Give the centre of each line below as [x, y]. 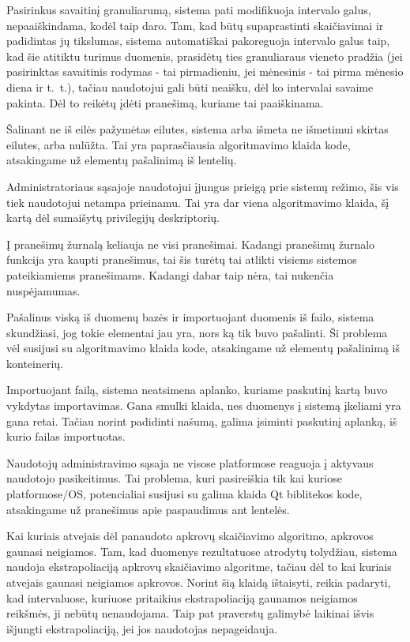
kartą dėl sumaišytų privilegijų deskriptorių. [113, 218]
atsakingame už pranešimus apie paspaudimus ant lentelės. [148, 509]
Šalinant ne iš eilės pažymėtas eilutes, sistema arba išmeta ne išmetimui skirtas [197, 129]
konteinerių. [35, 363]
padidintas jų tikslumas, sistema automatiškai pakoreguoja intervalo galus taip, [198, 41]
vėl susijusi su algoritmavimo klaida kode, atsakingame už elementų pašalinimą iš [203, 348]
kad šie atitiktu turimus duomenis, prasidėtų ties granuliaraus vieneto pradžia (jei [205, 56]
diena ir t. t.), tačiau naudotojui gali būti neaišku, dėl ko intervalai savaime [190, 86]
